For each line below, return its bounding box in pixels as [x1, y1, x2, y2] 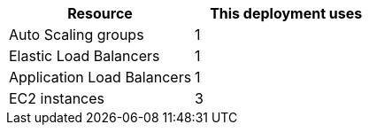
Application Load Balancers [9, 68, 192, 86]
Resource [67, 4, 133, 22]
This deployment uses [210, 4, 363, 22]
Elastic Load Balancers [9, 47, 160, 65]
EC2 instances [9, 89, 104, 107]
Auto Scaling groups [9, 26, 144, 43]
